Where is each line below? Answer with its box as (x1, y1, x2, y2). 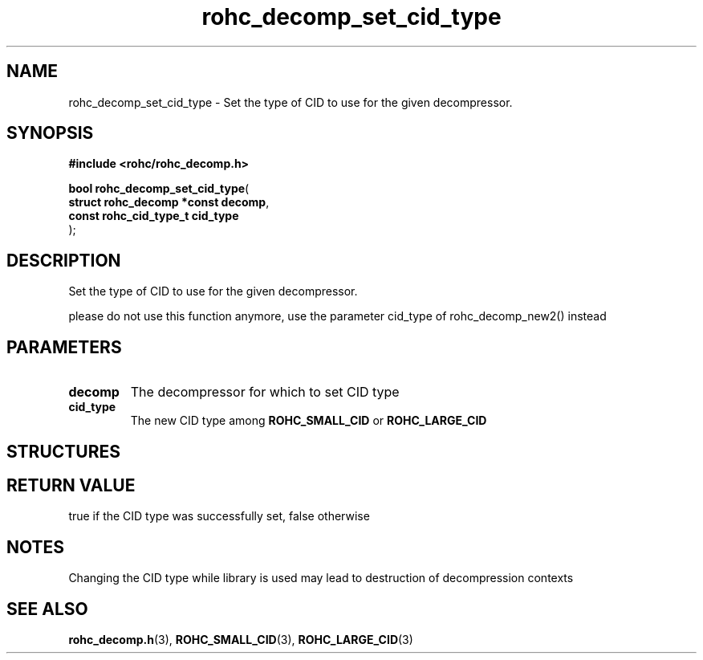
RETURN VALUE (6, 475, 136, 495)
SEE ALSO (6, 598, 88, 619)
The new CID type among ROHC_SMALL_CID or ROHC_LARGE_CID (130, 414, 487, 428)
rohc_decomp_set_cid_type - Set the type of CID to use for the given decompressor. (68, 95, 513, 109)
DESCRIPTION (6, 250, 121, 271)
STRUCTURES (6, 441, 120, 462)
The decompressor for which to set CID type (130, 384, 400, 401)
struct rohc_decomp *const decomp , (68, 195, 270, 210)
